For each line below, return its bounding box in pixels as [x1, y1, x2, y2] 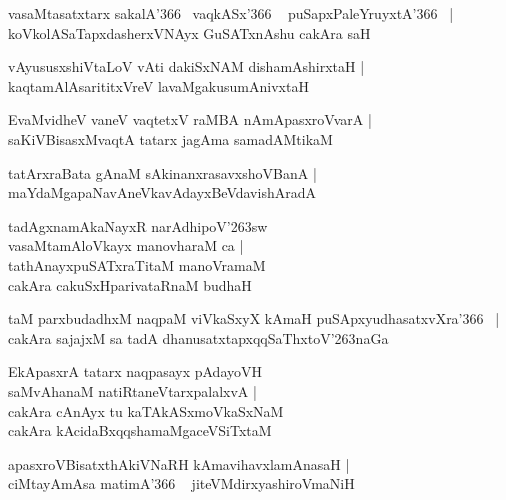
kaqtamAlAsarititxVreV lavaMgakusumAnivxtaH [8, 75, 309, 96]
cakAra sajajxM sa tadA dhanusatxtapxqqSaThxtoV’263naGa [8, 327, 389, 348]
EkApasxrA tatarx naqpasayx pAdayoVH [8, 361, 263, 382]
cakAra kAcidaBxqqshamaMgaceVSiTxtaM [8, 420, 272, 441]
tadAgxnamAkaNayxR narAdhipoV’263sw [8, 215, 268, 236]
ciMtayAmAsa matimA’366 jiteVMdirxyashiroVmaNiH [8, 473, 355, 494]
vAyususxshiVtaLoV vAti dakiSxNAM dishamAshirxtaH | [8, 56, 365, 77]
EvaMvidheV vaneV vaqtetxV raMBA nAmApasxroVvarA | [8, 109, 372, 130]
